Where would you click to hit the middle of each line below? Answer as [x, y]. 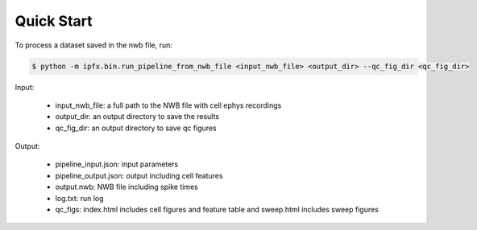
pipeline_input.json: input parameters [117, 164]
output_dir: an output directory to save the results [137, 117]
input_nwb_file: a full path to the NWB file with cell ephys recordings [168, 105]
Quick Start [54, 21]
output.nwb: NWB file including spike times [127, 187]
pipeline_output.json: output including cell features [139, 175]
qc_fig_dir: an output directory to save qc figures [136, 128]
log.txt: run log [79, 198]
